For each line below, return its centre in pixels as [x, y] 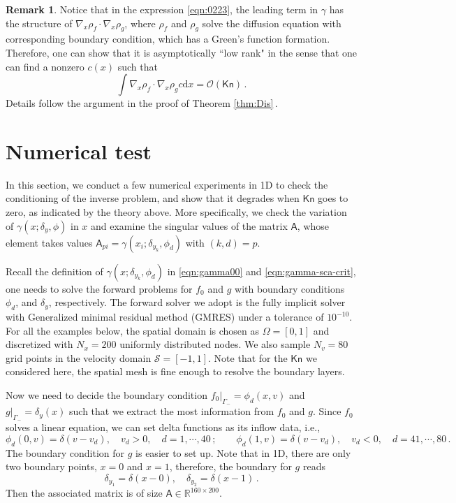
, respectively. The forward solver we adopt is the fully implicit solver [197, 302]
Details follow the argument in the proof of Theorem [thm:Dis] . [142, 103]
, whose [313, 225]
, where [140, 23]
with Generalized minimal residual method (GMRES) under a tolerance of [165, 317]
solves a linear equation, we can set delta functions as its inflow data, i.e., [163, 427]
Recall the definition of [54, 271]
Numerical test [79, 151]
